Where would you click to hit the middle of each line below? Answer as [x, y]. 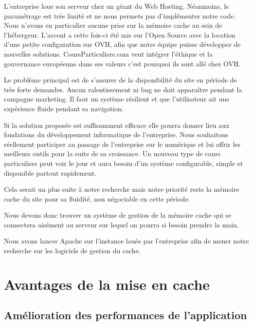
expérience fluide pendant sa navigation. [64, 108]
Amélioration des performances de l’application [126, 315]
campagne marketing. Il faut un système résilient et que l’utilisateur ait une [117, 99]
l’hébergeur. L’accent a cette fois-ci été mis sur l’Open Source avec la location [120, 34]
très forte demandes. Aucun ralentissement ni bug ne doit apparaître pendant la [123, 89]
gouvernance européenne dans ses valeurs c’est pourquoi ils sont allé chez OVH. [122, 63]
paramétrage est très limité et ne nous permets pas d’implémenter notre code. [120, 15]
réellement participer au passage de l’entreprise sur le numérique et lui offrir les [122, 144]
